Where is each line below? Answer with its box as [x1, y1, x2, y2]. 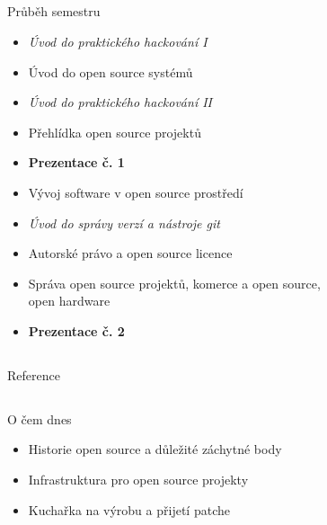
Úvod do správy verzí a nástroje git [28, 213, 220, 232]
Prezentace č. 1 [28, 153, 125, 172]
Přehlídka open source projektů [28, 122, 201, 141]
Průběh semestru [7, 2, 101, 21]
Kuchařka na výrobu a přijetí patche [28, 500, 230, 519]
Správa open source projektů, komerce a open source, [28, 273, 321, 292]
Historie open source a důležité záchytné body [28, 440, 282, 458]
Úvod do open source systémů [28, 62, 193, 81]
